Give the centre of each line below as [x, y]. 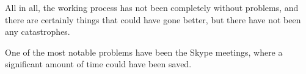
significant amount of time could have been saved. [98, 64]
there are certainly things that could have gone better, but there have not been [153, 19]
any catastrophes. [38, 31]
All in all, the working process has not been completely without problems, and [152, 7]
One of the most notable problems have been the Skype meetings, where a [144, 52]
